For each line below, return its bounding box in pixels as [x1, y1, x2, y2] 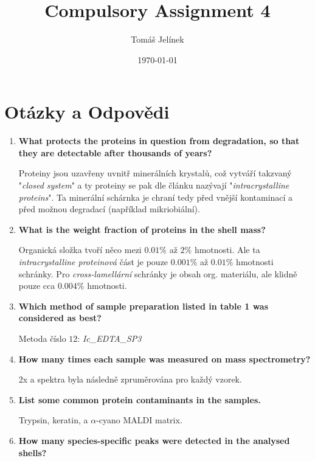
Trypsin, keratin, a [18, 414, 88, 426]
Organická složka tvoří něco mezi [18, 243, 142, 256]
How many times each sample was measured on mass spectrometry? [18, 352, 311, 365]
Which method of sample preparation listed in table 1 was [18, 299, 269, 312]
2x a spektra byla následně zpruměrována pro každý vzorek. [18, 373, 242, 386]
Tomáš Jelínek [131, 33, 184, 46]
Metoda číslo [18, 331, 66, 344]
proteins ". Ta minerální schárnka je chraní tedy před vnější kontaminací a [18, 190, 293, 203]
